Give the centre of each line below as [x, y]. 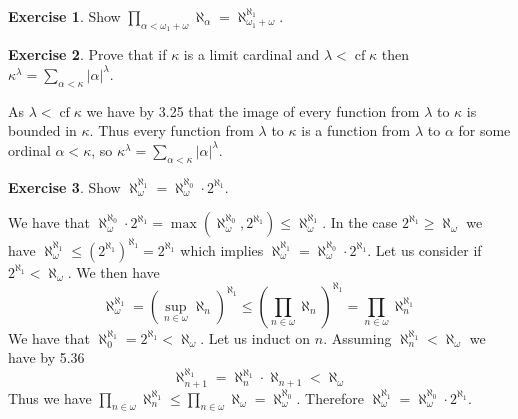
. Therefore [330, 397]
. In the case [360, 222]
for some [484, 130]
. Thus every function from [171, 130]
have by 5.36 [46, 357]
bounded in [42, 130]
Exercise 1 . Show [64, 16]
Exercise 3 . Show [64, 186]
